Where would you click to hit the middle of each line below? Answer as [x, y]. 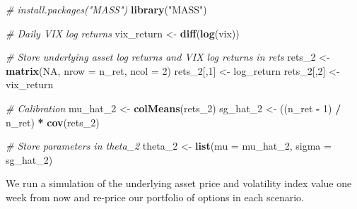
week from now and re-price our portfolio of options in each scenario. [155, 197]
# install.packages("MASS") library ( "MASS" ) [106, 9]
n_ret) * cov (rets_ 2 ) [53, 122]
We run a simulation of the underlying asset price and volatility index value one [179, 183]
